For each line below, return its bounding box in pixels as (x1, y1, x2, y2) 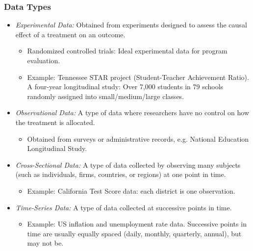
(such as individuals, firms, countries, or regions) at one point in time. (15, 169, 226, 179)
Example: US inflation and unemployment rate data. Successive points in (27, 219, 247, 229)
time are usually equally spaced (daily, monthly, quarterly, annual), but (27, 228, 242, 238)
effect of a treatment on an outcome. (15, 29, 126, 39)
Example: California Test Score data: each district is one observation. (27, 185, 235, 196)
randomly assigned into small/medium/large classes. (27, 91, 184, 101)
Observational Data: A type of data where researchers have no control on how (15, 107, 249, 118)
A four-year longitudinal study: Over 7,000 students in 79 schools (27, 81, 224, 92)
